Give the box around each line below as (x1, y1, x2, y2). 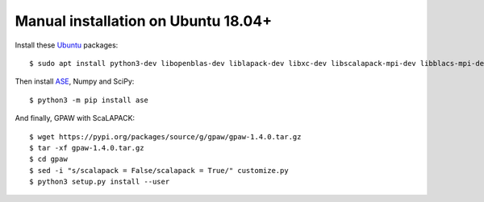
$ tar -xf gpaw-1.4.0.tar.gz (29, 143, 144, 152)
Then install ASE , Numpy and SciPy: (15, 76, 135, 86)
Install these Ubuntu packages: (15, 40, 119, 50)
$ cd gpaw (29, 155, 68, 164)
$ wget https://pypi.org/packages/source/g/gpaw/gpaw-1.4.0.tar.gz (29, 132, 302, 141)
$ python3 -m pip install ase (29, 95, 149, 105)
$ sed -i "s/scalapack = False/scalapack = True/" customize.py (29, 166, 290, 175)
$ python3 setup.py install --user (29, 177, 170, 187)
